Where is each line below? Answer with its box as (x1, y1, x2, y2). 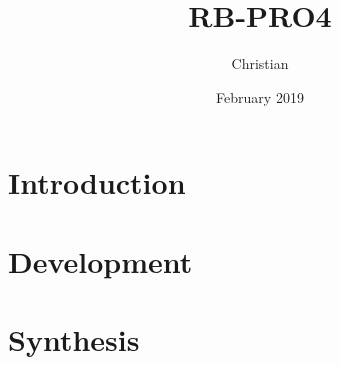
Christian (231, 53, 289, 74)
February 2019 (216, 86, 304, 107)
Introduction (8, 162, 186, 203)
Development (8, 240, 193, 281)
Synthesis (8, 319, 140, 360)
